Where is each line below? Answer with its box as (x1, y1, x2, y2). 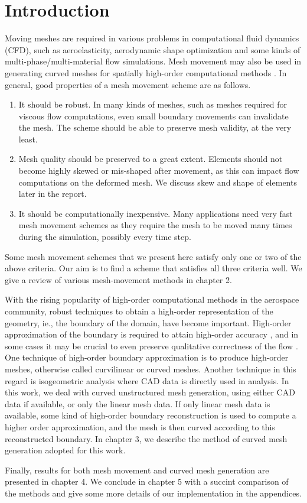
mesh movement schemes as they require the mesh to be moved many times (18, 219, 292, 231)
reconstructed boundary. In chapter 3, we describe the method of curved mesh (5, 432, 288, 444)
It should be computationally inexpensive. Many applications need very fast (18, 207, 293, 219)
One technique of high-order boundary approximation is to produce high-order (5, 351, 289, 364)
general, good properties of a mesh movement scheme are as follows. (5, 78, 251, 90)
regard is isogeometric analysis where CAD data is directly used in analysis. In (5, 374, 289, 387)
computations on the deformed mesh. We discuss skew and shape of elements (18, 176, 297, 188)
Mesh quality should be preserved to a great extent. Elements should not (18, 152, 283, 165)
